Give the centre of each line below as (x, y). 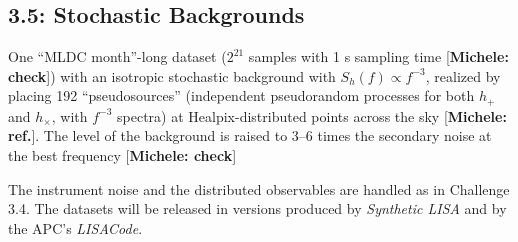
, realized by (463, 75)
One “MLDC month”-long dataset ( (117, 56)
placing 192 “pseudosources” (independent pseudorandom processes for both (241, 95)
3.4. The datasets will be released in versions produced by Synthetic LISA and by (257, 208)
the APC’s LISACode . (75, 227)
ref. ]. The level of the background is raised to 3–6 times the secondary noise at (250, 135)
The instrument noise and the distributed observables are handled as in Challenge (259, 188)
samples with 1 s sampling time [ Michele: (378, 56)
